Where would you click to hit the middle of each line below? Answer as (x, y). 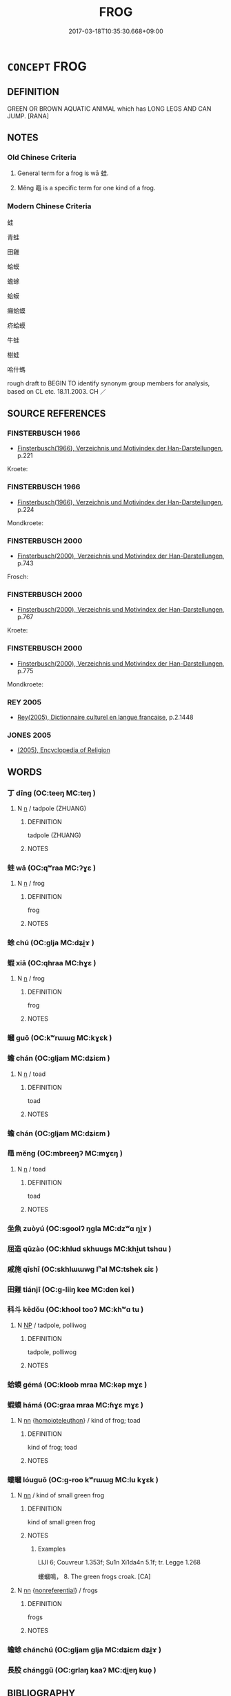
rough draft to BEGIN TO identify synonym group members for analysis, (109, 383)
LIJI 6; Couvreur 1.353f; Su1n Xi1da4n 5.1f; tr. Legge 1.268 (119, 1562)
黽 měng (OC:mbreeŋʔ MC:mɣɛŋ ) (65, 1154)
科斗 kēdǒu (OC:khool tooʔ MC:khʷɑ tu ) (76, 1310)
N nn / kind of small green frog (61, 1495)
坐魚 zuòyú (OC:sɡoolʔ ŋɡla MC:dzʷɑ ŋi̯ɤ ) (79, 1228)
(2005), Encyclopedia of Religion (63, 750)
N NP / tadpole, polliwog (52, 1325)
